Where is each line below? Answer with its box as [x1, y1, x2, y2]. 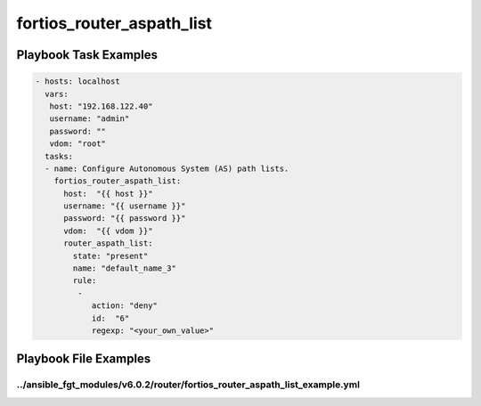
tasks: [45, 151, 74, 161]
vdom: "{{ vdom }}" [63, 225, 153, 236]
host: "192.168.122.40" [49, 101, 153, 111]
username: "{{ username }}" [63, 201, 186, 211]
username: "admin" [49, 114, 130, 124]
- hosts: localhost [35, 77, 120, 86]
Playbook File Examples [16, 352, 151, 367]
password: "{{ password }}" [63, 214, 186, 223]
